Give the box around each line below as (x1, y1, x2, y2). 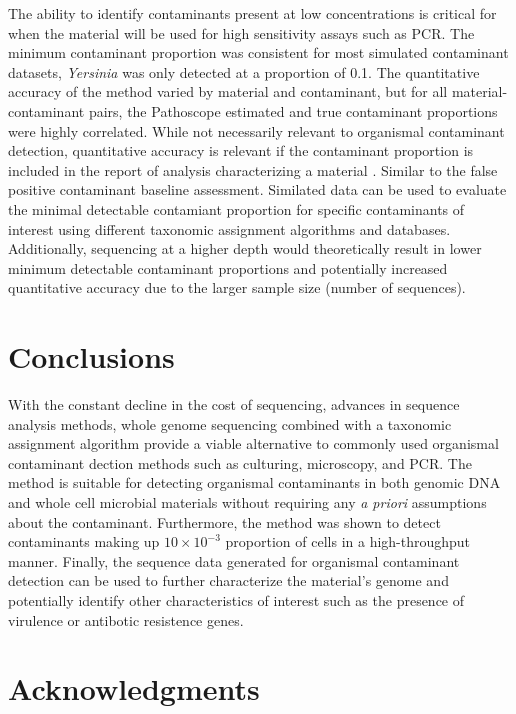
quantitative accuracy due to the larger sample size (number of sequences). (8, 277, 466, 298)
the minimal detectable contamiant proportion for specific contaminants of (8, 198, 465, 219)
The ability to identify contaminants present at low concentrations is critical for (8, 3, 497, 23)
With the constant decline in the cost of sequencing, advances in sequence (8, 394, 460, 415)
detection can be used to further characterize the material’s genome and (8, 570, 449, 591)
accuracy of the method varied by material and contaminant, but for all (8, 81, 448, 102)
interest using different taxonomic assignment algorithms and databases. (8, 218, 451, 239)
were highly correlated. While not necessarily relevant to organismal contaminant (8, 120, 505, 141)
